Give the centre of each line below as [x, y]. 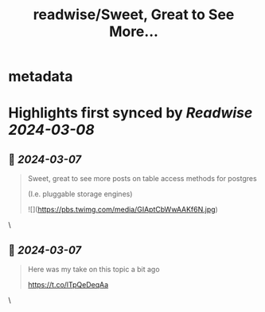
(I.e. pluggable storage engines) [80, 194]
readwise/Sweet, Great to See [134, 15]
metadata [41, 77]
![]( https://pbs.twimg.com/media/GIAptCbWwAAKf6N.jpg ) [123, 210]
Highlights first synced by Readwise [131, 113]
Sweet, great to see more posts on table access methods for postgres [142, 179]
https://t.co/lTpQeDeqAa [68, 284]
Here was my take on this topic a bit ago [94, 269]
